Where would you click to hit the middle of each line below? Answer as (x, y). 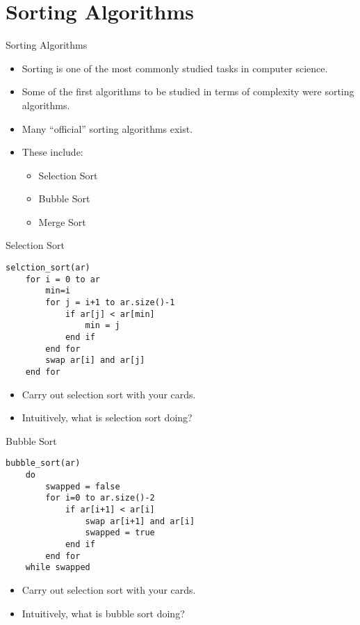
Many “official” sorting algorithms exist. (107, 128)
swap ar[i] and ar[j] (95, 360)
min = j (103, 326)
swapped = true (120, 533)
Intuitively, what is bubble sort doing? (103, 613)
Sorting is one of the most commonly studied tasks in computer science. (175, 68)
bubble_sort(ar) (43, 463)
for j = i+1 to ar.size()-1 (110, 303)
